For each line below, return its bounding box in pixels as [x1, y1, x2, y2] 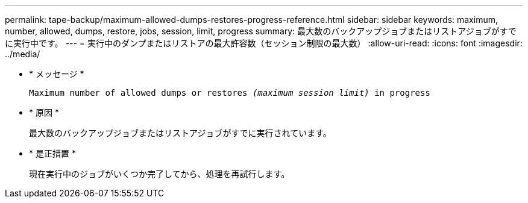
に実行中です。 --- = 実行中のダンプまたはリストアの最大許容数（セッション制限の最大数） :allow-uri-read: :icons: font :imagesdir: [5, 38, 523, 48]
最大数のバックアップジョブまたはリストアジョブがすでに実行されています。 [29, 128, 332, 138]
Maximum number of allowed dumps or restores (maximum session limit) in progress [29, 88, 430, 98]
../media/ [5, 49, 40, 59]
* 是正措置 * [29, 148, 76, 158]
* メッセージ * [29, 69, 84, 79]
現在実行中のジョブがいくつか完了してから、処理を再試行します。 [29, 169, 290, 179]
